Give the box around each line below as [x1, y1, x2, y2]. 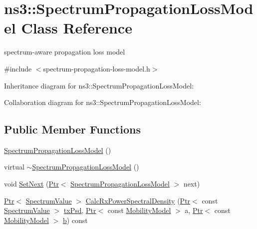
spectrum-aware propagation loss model [4, 46, 125, 57]
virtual [4, 161, 24, 172]
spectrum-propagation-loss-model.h [43, 63, 150, 73]
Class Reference [21, 17, 132, 38]
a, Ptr [185, 205, 203, 215]
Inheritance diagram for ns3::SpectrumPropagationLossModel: [4, 80, 194, 90]
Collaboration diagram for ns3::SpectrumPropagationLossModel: [4, 97, 201, 107]
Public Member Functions [4, 121, 141, 137]
